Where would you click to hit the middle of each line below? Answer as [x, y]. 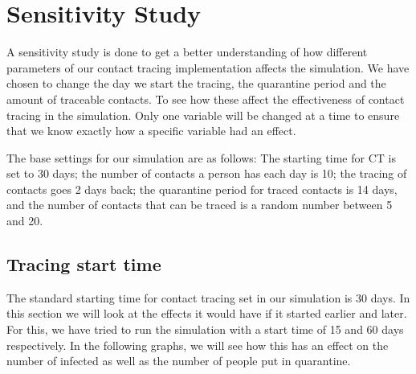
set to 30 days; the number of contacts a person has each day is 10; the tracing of [207, 173]
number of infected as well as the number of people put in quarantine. [179, 361]
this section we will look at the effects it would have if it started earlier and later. [207, 313]
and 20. [25, 221]
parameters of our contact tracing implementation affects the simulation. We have [208, 67]
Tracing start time [84, 264]
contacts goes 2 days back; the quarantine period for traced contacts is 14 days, [202, 189]
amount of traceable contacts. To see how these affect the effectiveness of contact [206, 99]
